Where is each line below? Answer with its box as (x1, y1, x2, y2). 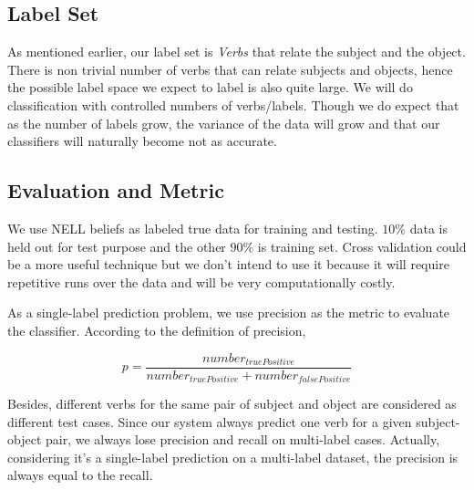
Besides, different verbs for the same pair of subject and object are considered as (7, 394, 457, 413)
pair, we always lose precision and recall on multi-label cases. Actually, (45, 430, 440, 449)
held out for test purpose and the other (7, 236, 226, 255)
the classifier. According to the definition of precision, (7, 320, 306, 339)
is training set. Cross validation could (257, 236, 467, 255)
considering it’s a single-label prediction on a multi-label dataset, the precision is (7, 447, 459, 466)
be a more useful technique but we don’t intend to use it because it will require (7, 255, 449, 274)
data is (409, 218, 448, 237)
